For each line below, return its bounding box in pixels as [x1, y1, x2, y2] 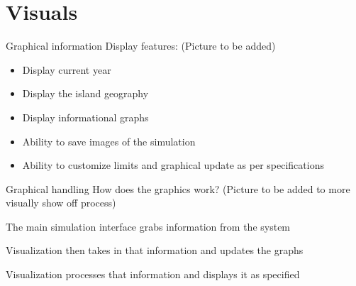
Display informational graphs [22, 109, 149, 124]
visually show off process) [6, 195, 116, 210]
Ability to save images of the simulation [22, 133, 196, 148]
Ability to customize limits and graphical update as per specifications [22, 158, 324, 172]
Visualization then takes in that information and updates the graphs [6, 243, 304, 258]
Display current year [22, 62, 111, 77]
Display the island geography [22, 86, 149, 101]
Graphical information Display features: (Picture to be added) [6, 38, 276, 53]
